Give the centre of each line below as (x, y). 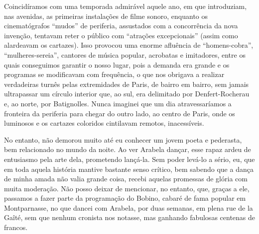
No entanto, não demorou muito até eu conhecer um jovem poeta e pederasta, (123, 139)
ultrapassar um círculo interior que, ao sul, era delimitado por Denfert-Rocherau (127, 94)
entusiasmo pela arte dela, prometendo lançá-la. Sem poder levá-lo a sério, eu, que (129, 159)
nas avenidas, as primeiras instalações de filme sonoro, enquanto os (106, 16)
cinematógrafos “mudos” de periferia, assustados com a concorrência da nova (121, 26)
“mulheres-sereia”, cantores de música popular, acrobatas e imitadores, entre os (125, 54)
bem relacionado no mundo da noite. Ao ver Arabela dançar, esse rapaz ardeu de (128, 149)
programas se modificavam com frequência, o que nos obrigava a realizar (114, 74)
